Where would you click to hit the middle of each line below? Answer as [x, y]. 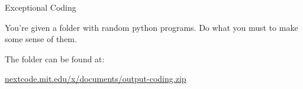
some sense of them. [41, 39]
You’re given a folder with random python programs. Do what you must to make [151, 27]
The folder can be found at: [55, 58]
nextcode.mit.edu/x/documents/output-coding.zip [96, 79]
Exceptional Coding [41, 7]
